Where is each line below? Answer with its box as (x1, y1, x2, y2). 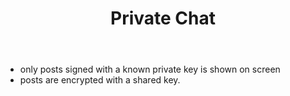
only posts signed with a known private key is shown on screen (19, 63, 281, 76)
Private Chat (110, 7, 216, 30)
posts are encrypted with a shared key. (19, 74, 181, 86)
